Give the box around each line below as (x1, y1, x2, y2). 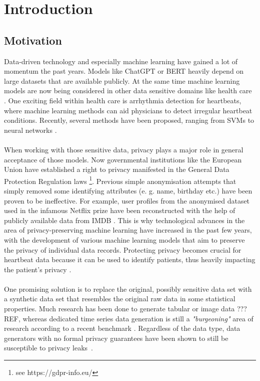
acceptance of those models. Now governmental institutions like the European (4, 154, 242, 164)
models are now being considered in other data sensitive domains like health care (4, 85, 252, 96)
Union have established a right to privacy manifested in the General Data (4, 164, 229, 174)
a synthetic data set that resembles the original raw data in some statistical (4, 293, 235, 304)
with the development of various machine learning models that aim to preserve (4, 234, 245, 245)
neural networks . (4, 124, 57, 135)
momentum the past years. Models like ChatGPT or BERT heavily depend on (4, 66, 244, 76)
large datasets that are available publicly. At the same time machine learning (4, 75, 240, 86)
